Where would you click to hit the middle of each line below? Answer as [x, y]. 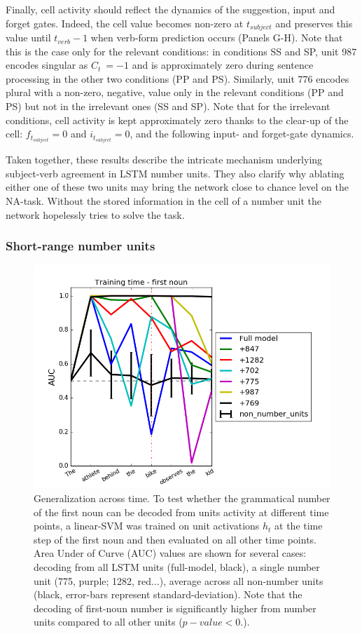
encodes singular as [47, 65]
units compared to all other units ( [108, 622]
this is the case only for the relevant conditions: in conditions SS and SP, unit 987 [181, 51]
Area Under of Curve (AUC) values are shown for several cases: [170, 553]
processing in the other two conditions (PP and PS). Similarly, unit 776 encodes [177, 78]
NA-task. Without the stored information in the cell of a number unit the [164, 201]
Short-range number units [81, 246]
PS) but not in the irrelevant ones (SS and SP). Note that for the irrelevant [168, 106]
